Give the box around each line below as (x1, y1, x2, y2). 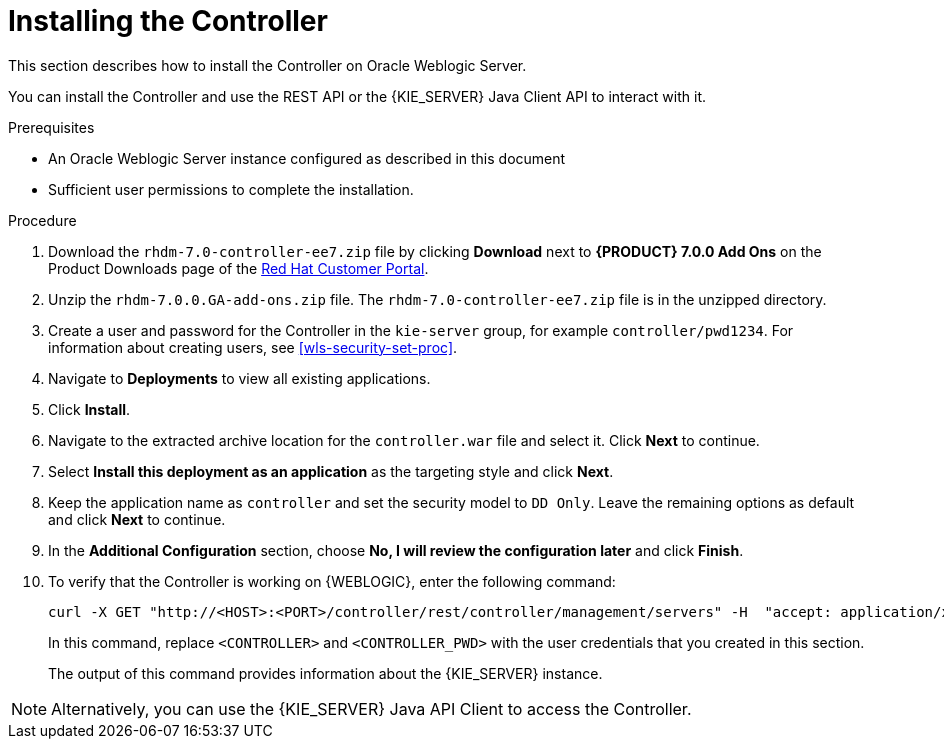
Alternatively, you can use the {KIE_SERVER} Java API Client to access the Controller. (51, 698, 692, 719)
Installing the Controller (8, 4, 328, 38)
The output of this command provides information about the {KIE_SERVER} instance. (48, 664, 603, 682)
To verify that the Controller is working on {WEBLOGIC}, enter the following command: (48, 572, 616, 590)
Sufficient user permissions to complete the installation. (48, 180, 414, 198)
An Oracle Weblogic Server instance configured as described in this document (48, 149, 566, 167)
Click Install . (48, 400, 131, 418)
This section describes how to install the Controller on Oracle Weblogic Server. (8, 56, 527, 74)
